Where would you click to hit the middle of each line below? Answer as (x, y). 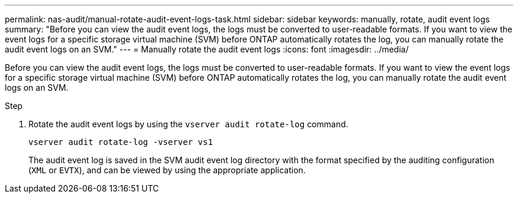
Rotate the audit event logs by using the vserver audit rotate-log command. (188, 124)
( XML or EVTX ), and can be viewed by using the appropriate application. (167, 170)
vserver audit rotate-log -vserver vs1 (121, 142)
